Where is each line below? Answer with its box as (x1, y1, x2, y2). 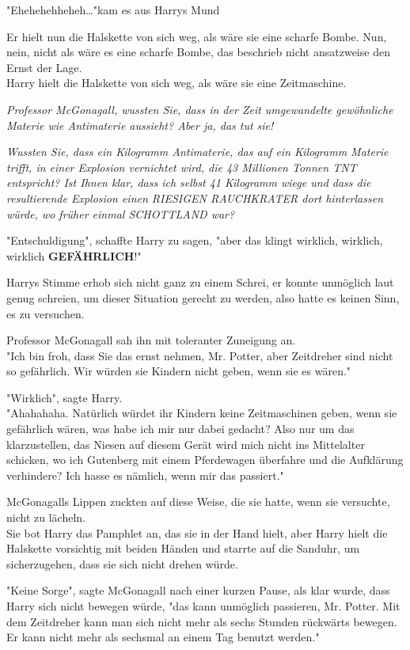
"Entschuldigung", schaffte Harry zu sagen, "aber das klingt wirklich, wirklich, (6, 232, 383, 249)
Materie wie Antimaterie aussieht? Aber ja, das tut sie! (6, 116, 274, 133)
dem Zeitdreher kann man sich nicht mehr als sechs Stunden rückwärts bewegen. (6, 613, 397, 629)
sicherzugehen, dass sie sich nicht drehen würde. (6, 555, 238, 572)
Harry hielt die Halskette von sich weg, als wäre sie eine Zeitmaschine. (6, 74, 347, 91)
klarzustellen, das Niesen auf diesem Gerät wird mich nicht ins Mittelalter (6, 435, 365, 452)
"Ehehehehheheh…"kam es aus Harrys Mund (6, 2, 220, 17)
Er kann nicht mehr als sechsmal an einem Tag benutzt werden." (6, 629, 320, 645)
